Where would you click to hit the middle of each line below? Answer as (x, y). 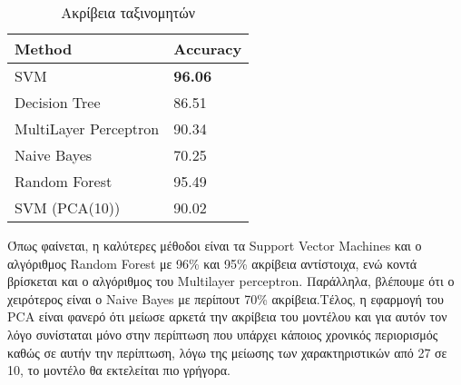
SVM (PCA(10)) (68, 207)
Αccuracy (208, 49)
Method (44, 49)
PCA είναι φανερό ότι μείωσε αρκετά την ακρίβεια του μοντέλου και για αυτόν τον (227, 316)
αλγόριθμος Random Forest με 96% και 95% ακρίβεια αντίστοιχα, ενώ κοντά (212, 263)
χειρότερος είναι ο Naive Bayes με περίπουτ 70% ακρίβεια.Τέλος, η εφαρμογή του (226, 298)
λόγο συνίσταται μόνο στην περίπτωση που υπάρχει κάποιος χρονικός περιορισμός (223, 334)
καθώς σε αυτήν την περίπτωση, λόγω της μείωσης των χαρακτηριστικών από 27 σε (227, 352)
